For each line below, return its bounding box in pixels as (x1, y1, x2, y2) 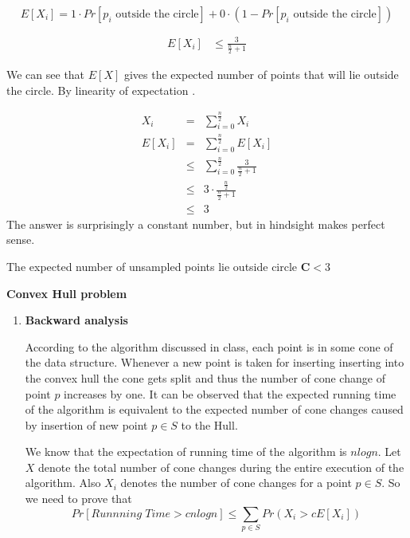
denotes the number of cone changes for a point (120, 474, 352, 491)
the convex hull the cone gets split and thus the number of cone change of (25, 369, 385, 386)
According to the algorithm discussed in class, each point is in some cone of (25, 338, 393, 355)
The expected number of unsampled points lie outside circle (6, 257, 298, 274)
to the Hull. (181, 416, 238, 433)
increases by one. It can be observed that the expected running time (64, 385, 396, 402)
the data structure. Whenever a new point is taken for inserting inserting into (25, 354, 404, 371)
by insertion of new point (25, 416, 148, 433)
